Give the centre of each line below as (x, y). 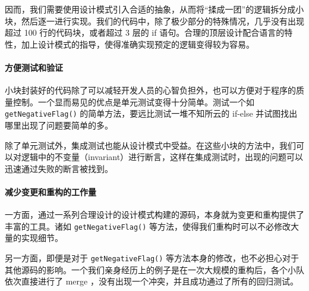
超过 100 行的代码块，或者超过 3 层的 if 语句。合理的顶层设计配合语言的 (145, 32)
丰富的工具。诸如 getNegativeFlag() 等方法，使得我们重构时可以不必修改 (148, 226)
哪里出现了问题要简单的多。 (59, 125)
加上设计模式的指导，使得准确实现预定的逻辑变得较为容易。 (138, 44)
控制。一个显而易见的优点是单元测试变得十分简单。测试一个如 (133, 101)
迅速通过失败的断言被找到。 (59, 168)
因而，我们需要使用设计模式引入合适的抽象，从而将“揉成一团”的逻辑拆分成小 (154, 9)
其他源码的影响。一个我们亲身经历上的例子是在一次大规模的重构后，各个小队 (154, 269)
